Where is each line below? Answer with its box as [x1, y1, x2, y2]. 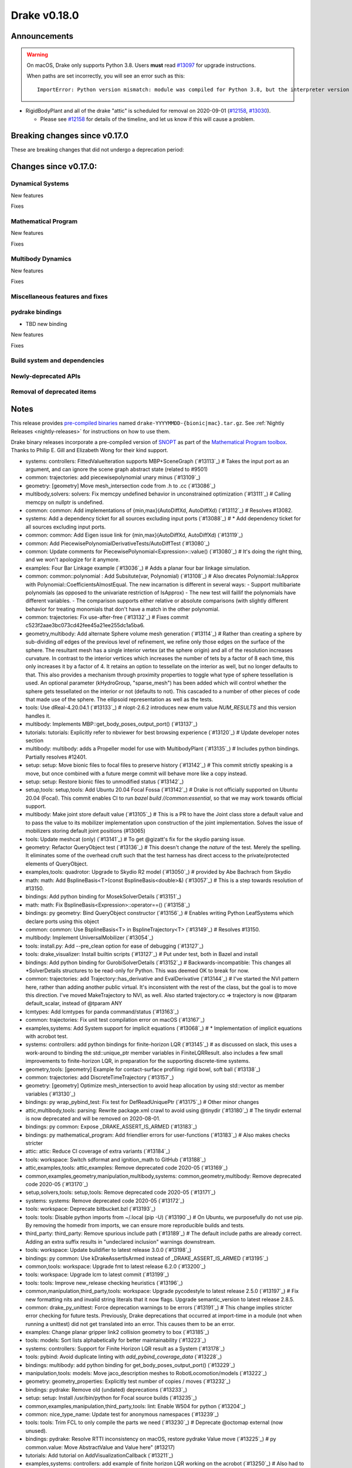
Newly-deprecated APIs [11, 372, 81, 380]
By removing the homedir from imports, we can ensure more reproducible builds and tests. [25, 1222, 245, 1228]
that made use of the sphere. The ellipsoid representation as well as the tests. [25, 696, 214, 703]
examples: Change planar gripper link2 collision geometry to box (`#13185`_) [25, 1329, 209, 1336]
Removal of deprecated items [11, 388, 97, 396]
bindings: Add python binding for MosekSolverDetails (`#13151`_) [25, 893, 182, 900]
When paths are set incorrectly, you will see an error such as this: [26, 72, 185, 79]
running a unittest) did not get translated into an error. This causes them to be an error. [25, 1320, 235, 1327]
